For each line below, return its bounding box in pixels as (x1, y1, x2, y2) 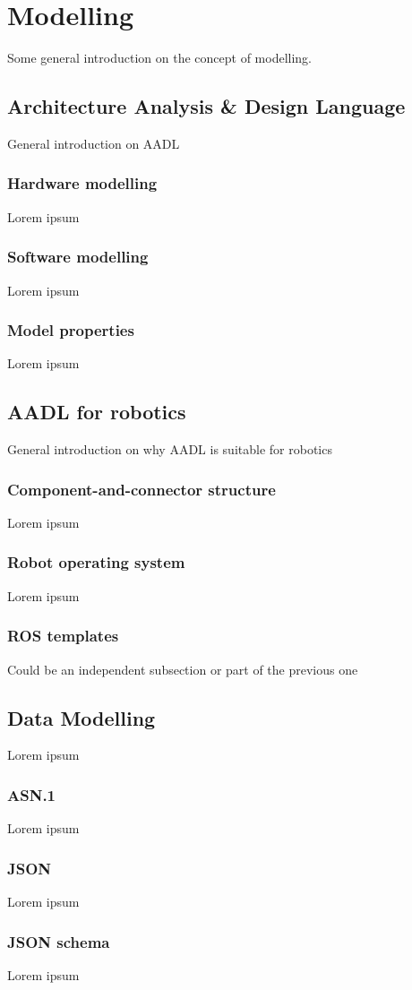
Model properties (7, 319, 134, 341)
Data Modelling (7, 703, 156, 731)
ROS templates (7, 624, 119, 647)
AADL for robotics (7, 398, 186, 426)
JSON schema (7, 930, 110, 952)
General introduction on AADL (7, 133, 180, 152)
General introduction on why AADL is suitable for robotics (7, 440, 332, 459)
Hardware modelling (7, 172, 158, 194)
